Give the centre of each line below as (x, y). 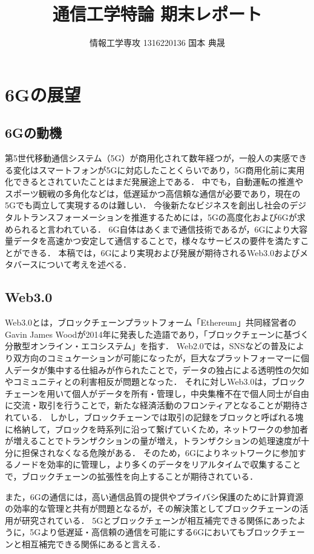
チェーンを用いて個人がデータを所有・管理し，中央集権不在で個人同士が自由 (157, 393)
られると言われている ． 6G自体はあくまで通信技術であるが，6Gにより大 (156, 229)
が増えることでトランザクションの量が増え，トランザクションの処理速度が (153, 441)
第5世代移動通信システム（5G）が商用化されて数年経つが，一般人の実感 (148, 158)
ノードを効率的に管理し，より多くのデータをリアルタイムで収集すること (157, 464)
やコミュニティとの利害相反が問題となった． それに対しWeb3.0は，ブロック (155, 382)
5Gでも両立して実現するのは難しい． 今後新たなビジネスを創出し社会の (147, 205)
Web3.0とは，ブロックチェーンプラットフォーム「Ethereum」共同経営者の (151, 322)
